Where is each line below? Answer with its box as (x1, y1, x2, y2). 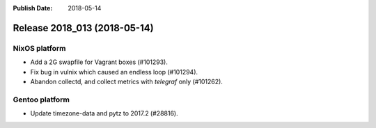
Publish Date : (13, 4, 53, 12)
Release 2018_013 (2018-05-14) (13, 22, 154, 34)
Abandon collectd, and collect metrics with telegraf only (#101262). (30, 77, 223, 86)
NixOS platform (13, 43, 66, 53)
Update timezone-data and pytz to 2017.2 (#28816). (30, 109, 178, 118)
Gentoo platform (13, 95, 70, 104)
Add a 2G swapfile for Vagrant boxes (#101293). (30, 58, 169, 66)
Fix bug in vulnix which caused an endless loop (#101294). (30, 67, 198, 76)
